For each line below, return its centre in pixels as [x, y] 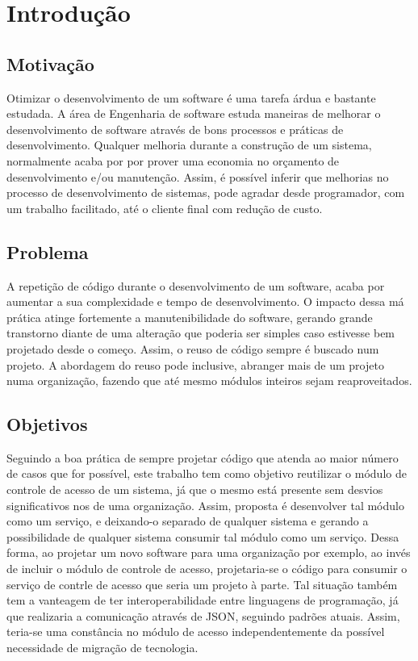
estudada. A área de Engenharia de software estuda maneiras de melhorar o [194, 113]
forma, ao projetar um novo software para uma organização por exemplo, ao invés [209, 552]
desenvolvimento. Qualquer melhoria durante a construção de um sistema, [189, 145]
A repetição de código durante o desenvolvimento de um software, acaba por [196, 285]
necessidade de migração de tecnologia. [102, 648]
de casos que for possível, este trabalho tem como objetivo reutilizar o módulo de [207, 473]
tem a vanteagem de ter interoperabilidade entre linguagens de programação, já [203, 600]
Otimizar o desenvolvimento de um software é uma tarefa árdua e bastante [191, 97]
